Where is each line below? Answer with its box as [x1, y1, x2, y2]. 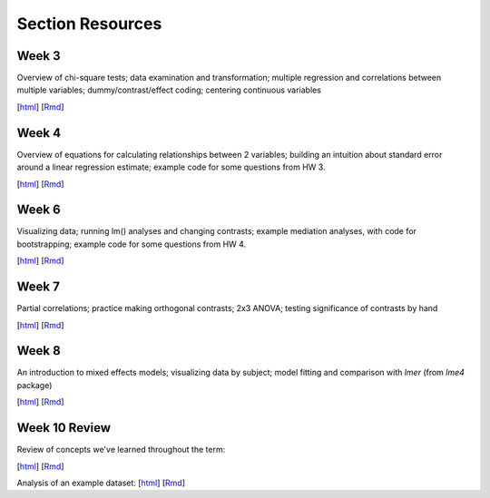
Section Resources [16, 14, 162, 34]
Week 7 [16, 279, 61, 295]
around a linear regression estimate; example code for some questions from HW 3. [16, 161, 326, 172]
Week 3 [16, 48, 61, 63]
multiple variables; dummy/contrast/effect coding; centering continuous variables [16, 84, 322, 95]
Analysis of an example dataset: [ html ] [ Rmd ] [16, 477, 186, 488]
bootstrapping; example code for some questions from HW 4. [16, 239, 247, 249]
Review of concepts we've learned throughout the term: [16, 444, 226, 455]
